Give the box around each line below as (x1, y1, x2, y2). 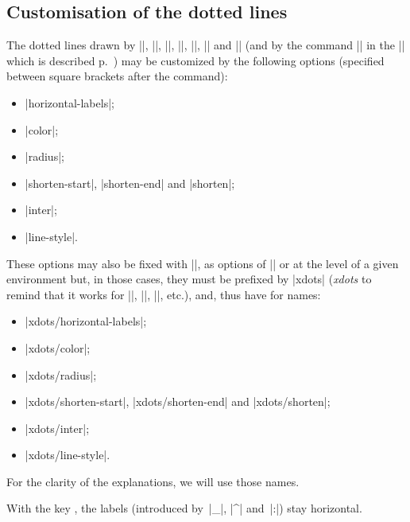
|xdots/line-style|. (25, 446, 110, 463)
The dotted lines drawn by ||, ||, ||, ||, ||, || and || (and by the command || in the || (6, 37, 405, 53)
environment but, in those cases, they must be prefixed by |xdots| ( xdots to (6, 271, 372, 287)
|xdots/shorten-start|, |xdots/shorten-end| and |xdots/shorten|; (25, 393, 331, 410)
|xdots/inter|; (25, 419, 90, 436)
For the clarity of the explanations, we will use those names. (6, 473, 300, 489)
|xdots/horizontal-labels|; (25, 313, 147, 329)
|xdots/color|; (25, 339, 91, 356)
